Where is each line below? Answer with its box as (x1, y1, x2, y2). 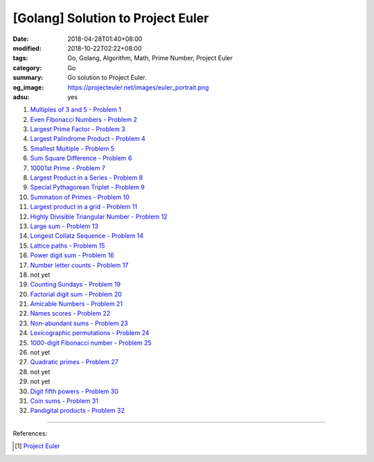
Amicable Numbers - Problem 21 (30, 300, 123, 308)
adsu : (12, 92, 30, 101)
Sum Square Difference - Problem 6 (30, 154, 132, 162)
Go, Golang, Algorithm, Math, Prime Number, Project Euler (67, 54, 233, 62)
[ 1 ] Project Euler (15, 442, 60, 450)
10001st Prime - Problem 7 (30, 164, 105, 172)
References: (12, 429, 48, 437)
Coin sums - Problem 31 (30, 397, 98, 405)
